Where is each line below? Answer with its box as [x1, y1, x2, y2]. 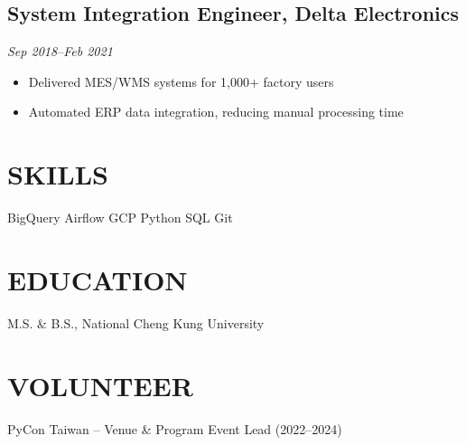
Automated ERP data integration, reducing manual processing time [28, 102, 404, 121]
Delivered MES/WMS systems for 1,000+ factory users [28, 71, 334, 90]
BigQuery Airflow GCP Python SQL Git [7, 208, 233, 227]
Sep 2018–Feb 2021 [7, 42, 113, 61]
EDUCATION [7, 260, 188, 298]
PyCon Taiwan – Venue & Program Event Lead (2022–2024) [7, 419, 342, 438]
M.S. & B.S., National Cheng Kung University [7, 313, 265, 332]
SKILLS [7, 156, 108, 193]
